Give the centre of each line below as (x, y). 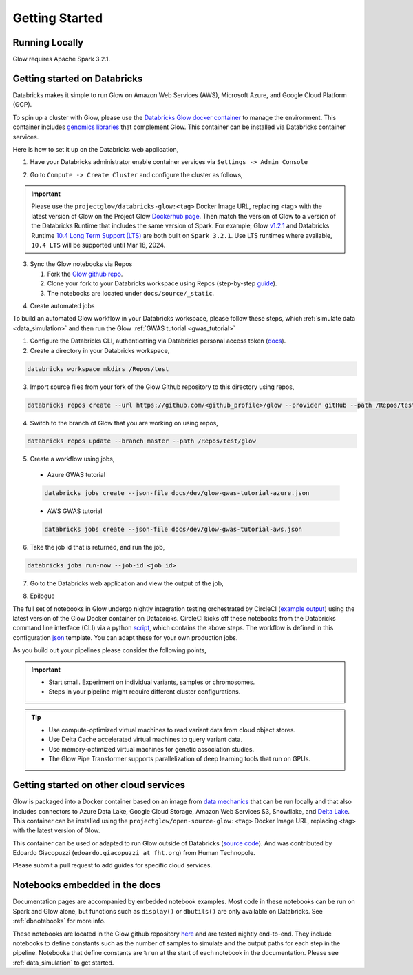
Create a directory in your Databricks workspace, (100, 350)
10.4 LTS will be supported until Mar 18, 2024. (98, 245)
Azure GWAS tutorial (76, 474)
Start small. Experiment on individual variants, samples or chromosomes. (152, 682)
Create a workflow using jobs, (72, 459)
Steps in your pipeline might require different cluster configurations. (145, 692)
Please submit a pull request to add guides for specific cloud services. (113, 865)
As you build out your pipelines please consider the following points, (109, 650)
